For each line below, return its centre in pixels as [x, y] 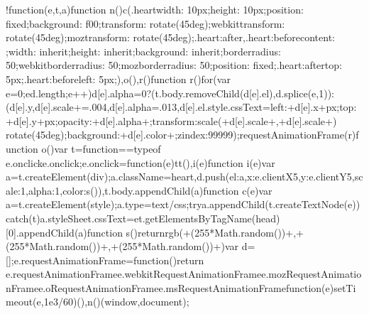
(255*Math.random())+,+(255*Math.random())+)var [122, 246]
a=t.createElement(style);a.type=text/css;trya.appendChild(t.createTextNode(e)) [183, 204]
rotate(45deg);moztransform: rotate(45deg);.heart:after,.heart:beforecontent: [171, 37]
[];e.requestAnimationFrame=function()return [105, 260]
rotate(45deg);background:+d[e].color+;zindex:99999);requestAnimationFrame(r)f [182, 135]
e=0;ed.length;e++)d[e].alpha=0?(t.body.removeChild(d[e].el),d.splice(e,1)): [170, 93]
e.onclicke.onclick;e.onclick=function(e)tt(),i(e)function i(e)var [141, 162]
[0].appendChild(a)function [64, 232]
